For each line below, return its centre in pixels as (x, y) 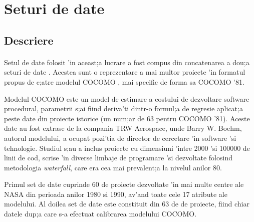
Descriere (29, 40)
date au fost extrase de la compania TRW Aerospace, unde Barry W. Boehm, (123, 128)
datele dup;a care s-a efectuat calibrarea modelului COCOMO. (100, 214)
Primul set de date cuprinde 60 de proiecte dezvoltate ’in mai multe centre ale (124, 184)
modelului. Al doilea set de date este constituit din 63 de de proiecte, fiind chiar (127, 204)
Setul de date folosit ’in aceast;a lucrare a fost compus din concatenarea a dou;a (127, 62)
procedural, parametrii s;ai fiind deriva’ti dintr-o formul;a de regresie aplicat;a (123, 108)
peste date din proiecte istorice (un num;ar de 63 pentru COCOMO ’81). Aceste (127, 118)
